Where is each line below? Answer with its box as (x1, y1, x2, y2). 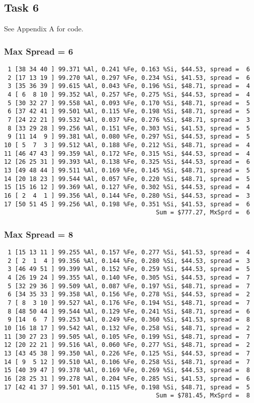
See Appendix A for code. (4, 23, 84, 34)
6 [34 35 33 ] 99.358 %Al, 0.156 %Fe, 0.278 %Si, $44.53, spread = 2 (8, 291, 250, 298)
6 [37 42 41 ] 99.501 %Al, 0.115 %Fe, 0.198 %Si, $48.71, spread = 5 (8, 108, 250, 115)
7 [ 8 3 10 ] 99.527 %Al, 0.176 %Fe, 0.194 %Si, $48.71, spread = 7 (8, 299, 250, 306)
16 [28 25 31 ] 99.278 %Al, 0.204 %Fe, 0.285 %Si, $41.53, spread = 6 (4, 375, 250, 382)
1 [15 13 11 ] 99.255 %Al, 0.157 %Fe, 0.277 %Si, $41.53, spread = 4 (8, 249, 250, 256)
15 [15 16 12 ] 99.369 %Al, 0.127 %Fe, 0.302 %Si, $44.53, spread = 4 (4, 184, 250, 191)
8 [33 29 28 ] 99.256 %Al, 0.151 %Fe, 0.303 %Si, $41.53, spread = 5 (8, 124, 250, 132)
